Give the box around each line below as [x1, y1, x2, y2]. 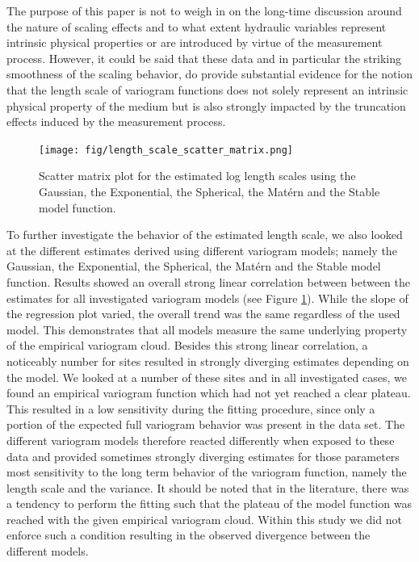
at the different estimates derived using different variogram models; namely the [6, 241, 397, 258]
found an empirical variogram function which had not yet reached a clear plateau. [6, 384, 411, 401]
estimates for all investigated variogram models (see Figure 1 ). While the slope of [6, 289, 409, 306]
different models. [6, 543, 89, 560]
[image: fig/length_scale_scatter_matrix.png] [39, 144, 293, 156]
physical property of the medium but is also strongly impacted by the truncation [6, 97, 406, 114]
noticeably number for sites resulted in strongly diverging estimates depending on [6, 352, 409, 369]
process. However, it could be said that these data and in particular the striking [6, 49, 402, 66]
